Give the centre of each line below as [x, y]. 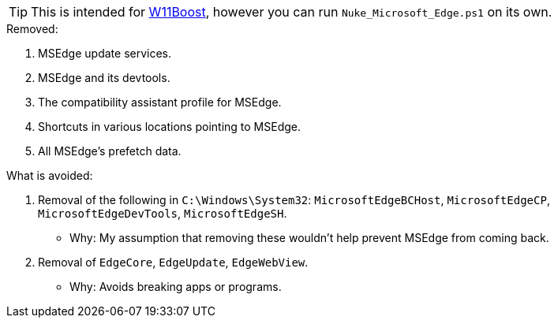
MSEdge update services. [105, 53]
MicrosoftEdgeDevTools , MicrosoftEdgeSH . [163, 213]
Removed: [32, 29]
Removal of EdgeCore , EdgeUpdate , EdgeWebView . [173, 262]
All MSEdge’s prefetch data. [110, 151]
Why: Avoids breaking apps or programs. [176, 287]
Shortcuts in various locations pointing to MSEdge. [170, 127]
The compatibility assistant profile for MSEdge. [160, 102]
